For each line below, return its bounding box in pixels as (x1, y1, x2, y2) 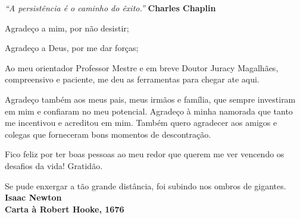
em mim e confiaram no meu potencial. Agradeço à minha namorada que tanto (5, 104, 293, 117)
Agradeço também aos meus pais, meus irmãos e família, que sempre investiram (5, 93, 296, 105)
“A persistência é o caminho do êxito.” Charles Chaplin (5, 2, 216, 14)
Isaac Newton (5, 191, 62, 204)
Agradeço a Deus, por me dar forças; (5, 42, 139, 54)
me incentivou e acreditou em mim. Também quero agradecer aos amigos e (5, 116, 277, 129)
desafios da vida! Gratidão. (5, 159, 103, 172)
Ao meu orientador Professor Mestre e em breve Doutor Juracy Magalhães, (5, 61, 279, 74)
